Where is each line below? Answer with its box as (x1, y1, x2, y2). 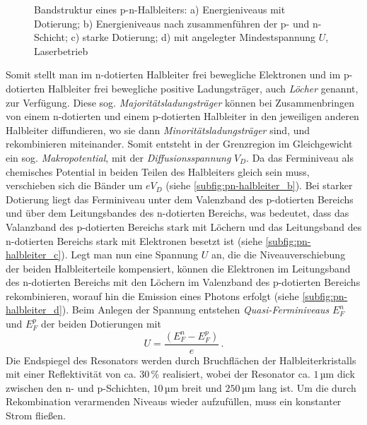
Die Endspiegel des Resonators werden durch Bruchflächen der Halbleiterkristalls (6, 352, 356, 367)
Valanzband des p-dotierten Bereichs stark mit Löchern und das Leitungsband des (6, 219, 362, 234)
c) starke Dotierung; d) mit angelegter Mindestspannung (71, 30, 316, 44)
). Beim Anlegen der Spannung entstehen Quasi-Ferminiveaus (62, 302, 330, 317)
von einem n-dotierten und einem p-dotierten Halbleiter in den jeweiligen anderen (6, 109, 359, 124)
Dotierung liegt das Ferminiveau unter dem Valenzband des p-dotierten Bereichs (6, 191, 354, 206)
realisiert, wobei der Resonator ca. (162, 366, 310, 381)
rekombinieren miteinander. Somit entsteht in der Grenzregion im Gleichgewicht (6, 136, 353, 151)
